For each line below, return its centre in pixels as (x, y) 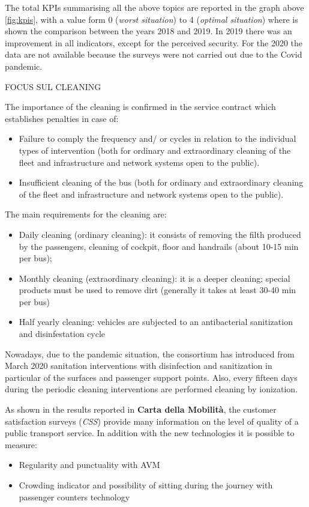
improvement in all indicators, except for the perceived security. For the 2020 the (154, 42)
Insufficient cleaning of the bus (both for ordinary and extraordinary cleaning (161, 182)
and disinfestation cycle (62, 334)
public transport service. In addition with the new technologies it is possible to (150, 433)
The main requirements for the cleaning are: (86, 214)
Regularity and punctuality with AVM (89, 465)
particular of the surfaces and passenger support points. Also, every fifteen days (151, 377)
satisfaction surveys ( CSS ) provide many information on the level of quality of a (152, 421)
